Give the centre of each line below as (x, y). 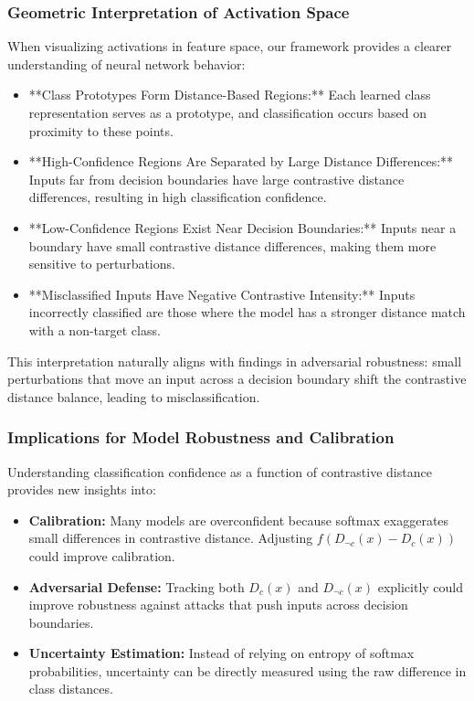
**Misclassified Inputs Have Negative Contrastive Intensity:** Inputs (222, 294)
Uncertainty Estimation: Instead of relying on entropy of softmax (221, 653)
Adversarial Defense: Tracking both (137, 586)
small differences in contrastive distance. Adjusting (171, 538)
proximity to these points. (101, 130)
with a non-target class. (95, 329)
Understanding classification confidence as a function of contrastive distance (220, 471)
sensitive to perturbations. (102, 264)
